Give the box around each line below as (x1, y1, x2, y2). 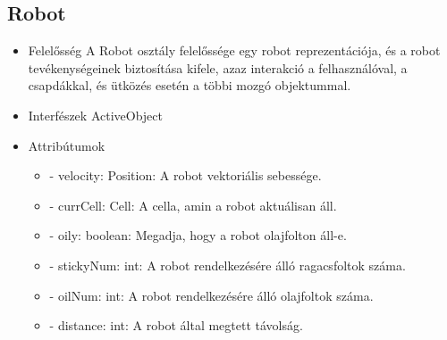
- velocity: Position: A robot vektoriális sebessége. (49, 166, 322, 185)
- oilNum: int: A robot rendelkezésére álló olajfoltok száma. (49, 286, 374, 304)
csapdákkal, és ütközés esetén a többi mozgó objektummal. (28, 76, 351, 95)
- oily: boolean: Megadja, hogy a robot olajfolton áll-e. (49, 226, 347, 245)
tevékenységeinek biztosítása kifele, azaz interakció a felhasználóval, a (28, 58, 408, 77)
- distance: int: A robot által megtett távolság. (49, 316, 303, 335)
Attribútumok (28, 136, 105, 154)
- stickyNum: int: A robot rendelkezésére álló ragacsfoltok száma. (49, 255, 406, 274)
